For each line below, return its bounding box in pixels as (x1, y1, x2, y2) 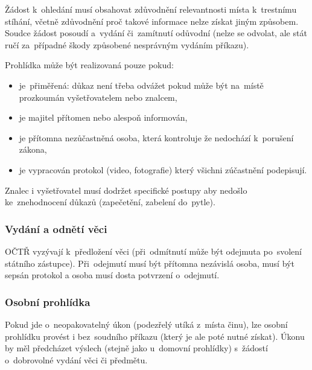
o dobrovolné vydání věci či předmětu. (5, 353, 148, 366)
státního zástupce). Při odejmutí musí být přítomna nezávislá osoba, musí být (5, 257, 294, 269)
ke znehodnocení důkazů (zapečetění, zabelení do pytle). (5, 196, 215, 208)
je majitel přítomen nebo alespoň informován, (19, 111, 188, 124)
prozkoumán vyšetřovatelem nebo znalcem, (19, 91, 177, 103)
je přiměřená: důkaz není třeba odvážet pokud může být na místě (19, 78, 264, 91)
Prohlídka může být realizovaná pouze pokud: (5, 59, 174, 71)
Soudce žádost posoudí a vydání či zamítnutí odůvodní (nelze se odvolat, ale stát (5, 27, 307, 39)
